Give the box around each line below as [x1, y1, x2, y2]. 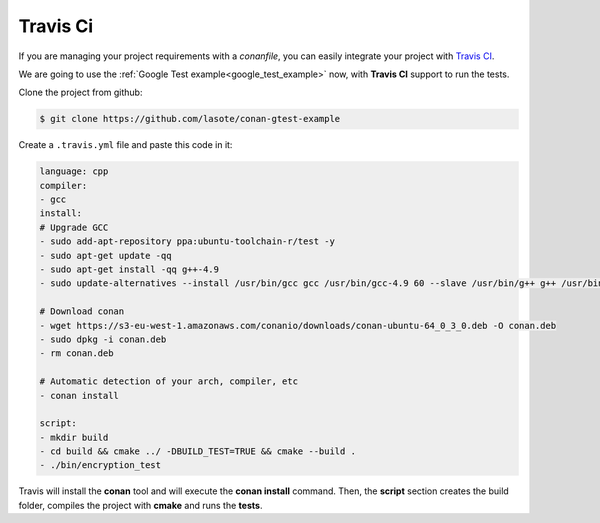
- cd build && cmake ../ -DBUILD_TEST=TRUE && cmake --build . [39, 446, 357, 457]
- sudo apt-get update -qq [39, 250, 172, 261]
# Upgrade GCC [39, 221, 109, 233]
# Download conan [39, 306, 125, 317]
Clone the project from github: [18, 86, 143, 99]
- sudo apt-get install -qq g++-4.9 [39, 264, 220, 275]
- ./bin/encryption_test [39, 460, 162, 471]
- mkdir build [39, 431, 109, 443]
